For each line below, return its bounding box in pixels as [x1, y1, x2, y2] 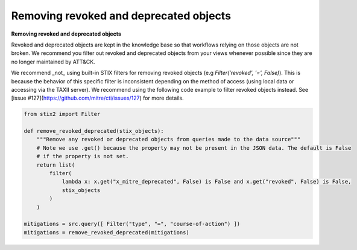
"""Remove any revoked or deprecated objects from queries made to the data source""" [36, 136, 301, 143]
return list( [36, 161, 75, 168]
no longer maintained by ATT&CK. [11, 58, 96, 65]
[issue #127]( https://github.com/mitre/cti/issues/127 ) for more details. [11, 94, 184, 102]
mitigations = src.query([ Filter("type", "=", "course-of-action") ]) [24, 220, 241, 228]
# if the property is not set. [36, 153, 129, 160]
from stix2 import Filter [24, 111, 101, 118]
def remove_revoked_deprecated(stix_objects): [24, 127, 164, 135]
